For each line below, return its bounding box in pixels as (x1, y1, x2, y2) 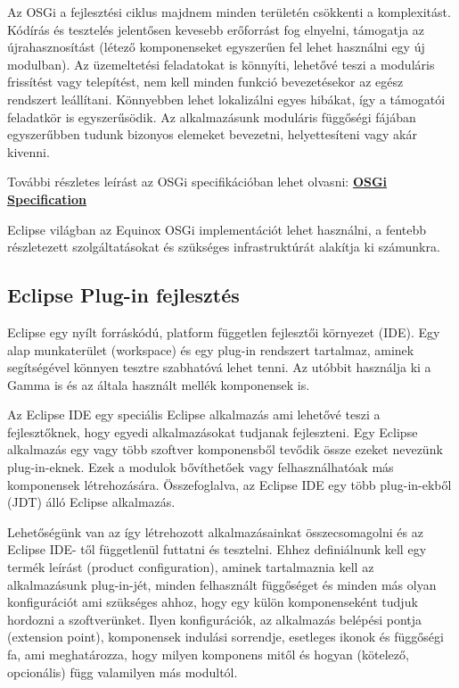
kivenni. (7, 142, 50, 161)
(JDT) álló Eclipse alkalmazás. (7, 493, 176, 511)
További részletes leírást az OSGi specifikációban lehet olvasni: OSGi (7, 172, 388, 191)
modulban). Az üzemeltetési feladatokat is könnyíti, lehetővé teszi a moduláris (7, 54, 435, 73)
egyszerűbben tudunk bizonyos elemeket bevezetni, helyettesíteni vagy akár (7, 125, 417, 144)
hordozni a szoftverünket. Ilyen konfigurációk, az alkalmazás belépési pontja (7, 609, 422, 628)
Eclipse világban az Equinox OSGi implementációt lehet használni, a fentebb (7, 220, 427, 238)
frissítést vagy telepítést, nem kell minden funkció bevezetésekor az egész (7, 72, 404, 91)
